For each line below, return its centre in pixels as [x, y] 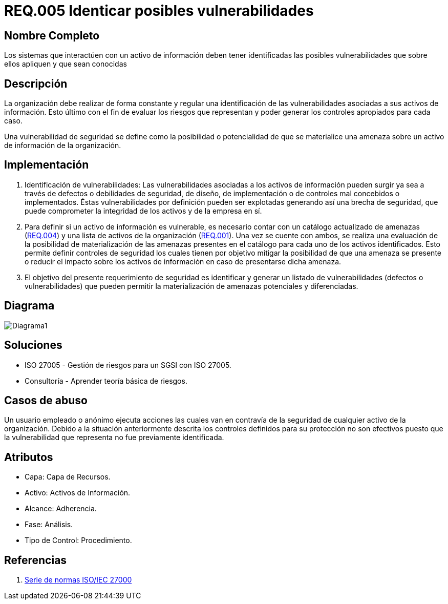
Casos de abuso [46, 400]
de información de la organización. [63, 145]
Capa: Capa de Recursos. [68, 477]
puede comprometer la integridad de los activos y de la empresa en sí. [143, 211]
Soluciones [33, 345]
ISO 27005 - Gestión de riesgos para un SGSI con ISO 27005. [128, 365]
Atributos [29, 457]
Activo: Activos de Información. [78, 493]
